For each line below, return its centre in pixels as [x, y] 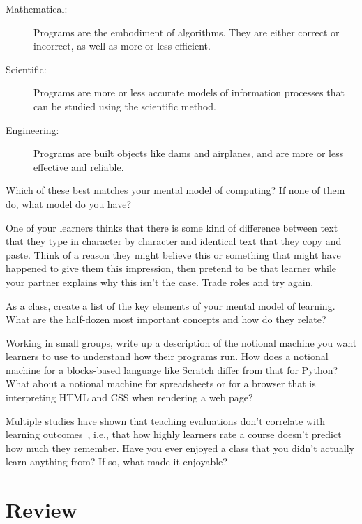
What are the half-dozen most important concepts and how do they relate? [166, 319]
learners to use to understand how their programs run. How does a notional [167, 356]
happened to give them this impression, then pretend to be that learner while [171, 268]
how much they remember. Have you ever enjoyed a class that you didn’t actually [180, 448]
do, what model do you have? [69, 203]
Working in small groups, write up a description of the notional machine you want [181, 342]
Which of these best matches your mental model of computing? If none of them [175, 190]
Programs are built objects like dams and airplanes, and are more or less [189, 153]
